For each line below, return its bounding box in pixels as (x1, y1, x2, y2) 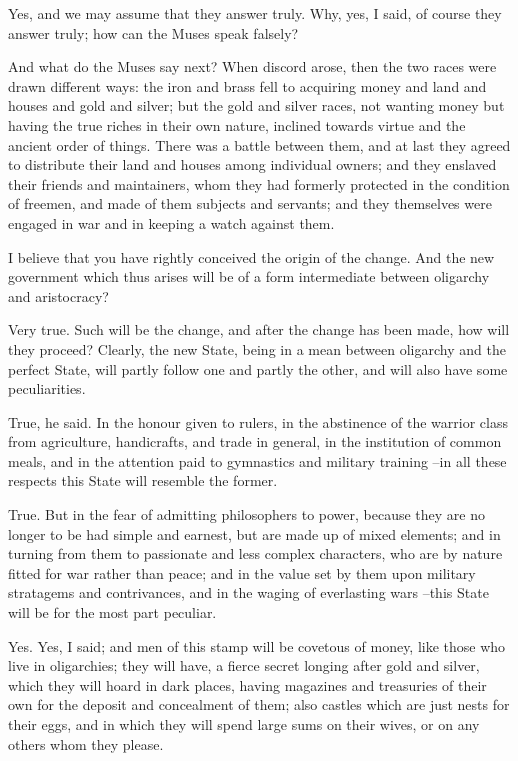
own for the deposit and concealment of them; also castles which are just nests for (8, 694, 510, 715)
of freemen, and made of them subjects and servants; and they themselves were (8, 193, 492, 214)
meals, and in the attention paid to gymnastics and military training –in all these (8, 450, 507, 471)
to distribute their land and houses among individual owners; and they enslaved (8, 154, 497, 175)
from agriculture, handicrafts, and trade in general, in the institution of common (8, 431, 502, 452)
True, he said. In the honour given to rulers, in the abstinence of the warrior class (8, 411, 508, 432)
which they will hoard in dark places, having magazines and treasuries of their (8, 674, 487, 695)
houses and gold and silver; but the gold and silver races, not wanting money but (8, 95, 505, 116)
